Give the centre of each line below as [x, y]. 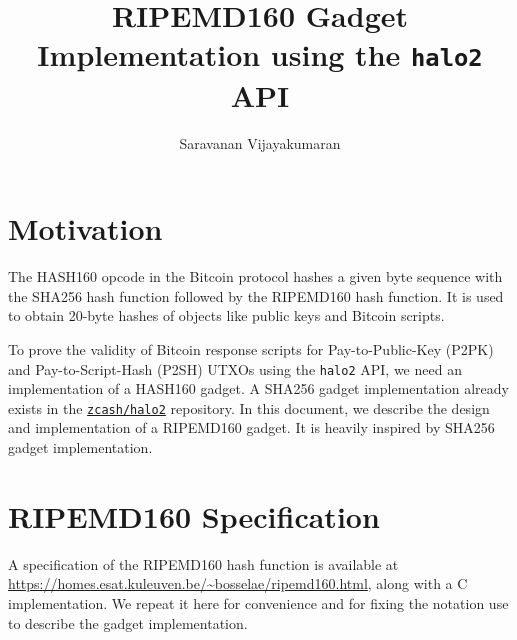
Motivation [85, 228]
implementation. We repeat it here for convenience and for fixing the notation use [258, 602]
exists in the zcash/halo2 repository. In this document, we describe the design [249, 407]
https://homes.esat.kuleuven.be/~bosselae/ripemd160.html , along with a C [238, 583]
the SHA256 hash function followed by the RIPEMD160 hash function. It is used [256, 295]
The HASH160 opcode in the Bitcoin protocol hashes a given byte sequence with [255, 276]
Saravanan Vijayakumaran [260, 142]
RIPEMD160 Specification [194, 515]
